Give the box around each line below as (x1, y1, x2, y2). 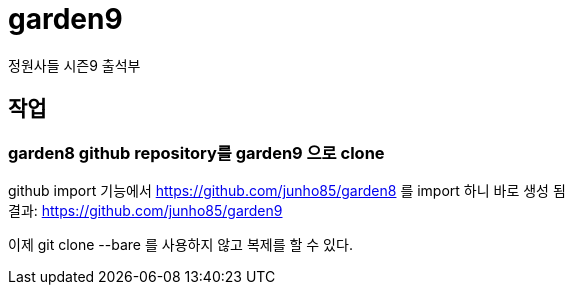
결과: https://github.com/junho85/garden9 (8, 201, 283, 219)
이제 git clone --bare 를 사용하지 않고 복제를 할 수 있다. (8, 235, 353, 253)
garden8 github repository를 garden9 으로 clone (8, 142, 385, 163)
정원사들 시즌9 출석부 (8, 56, 141, 74)
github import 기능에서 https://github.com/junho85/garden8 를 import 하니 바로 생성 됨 (8, 181, 566, 199)
